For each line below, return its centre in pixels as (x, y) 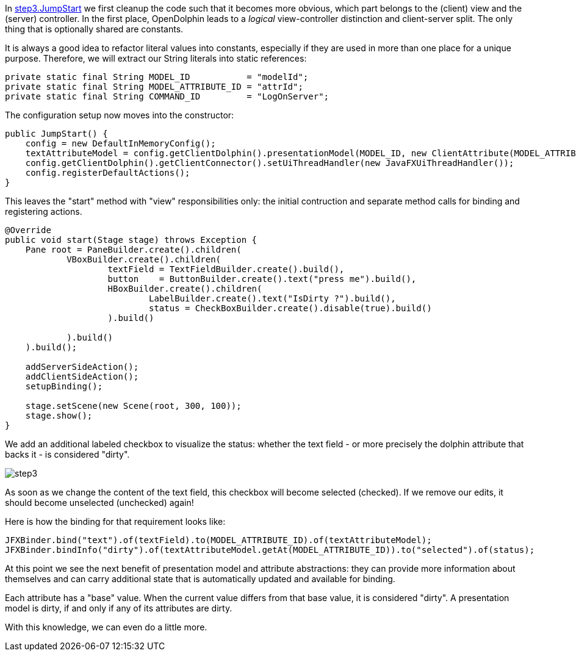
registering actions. (44, 211)
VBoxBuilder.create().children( (144, 259)
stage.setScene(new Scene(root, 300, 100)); (133, 406)
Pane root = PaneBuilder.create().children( (133, 250)
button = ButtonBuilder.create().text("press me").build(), (262, 279)
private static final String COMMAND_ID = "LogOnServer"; (167, 96)
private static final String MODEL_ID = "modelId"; (157, 77)
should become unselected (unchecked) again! (99, 503)
